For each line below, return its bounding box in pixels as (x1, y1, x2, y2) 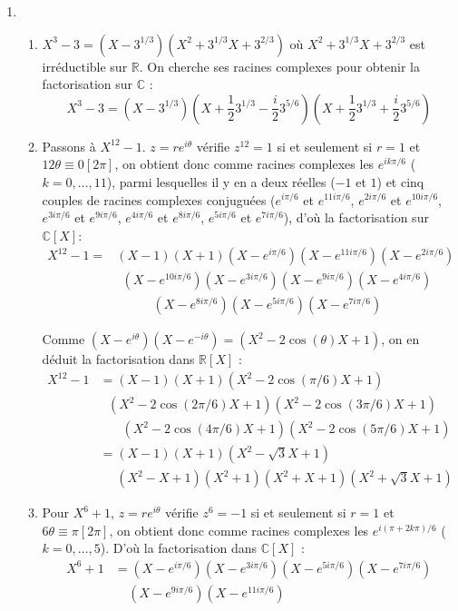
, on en (381, 330, 420, 349)
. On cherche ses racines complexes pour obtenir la (139, 56, 420, 75)
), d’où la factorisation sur (283, 208, 429, 227)
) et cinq (376, 172, 424, 191)
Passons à (42, 136, 96, 155)
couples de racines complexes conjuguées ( (42, 190, 276, 209)
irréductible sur (42, 56, 128, 75)
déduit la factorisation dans (42, 350, 195, 369)
